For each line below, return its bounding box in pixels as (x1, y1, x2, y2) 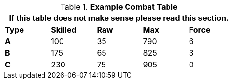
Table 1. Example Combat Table (60, 2, 178, 12)
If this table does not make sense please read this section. (9, 13, 229, 23)
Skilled (51, 25, 77, 34)
